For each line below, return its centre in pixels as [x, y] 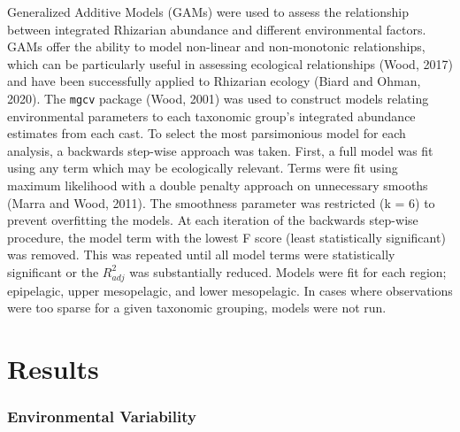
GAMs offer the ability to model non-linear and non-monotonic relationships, [216, 46]
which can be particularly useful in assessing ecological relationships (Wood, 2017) [230, 63]
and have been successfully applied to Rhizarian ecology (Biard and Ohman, [214, 81]
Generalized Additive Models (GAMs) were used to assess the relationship [208, 12]
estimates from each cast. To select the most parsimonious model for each [207, 133]
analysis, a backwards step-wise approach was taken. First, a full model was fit [220, 150]
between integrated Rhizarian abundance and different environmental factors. [217, 29]
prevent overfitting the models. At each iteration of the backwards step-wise [213, 220]
